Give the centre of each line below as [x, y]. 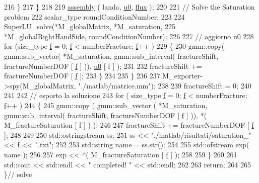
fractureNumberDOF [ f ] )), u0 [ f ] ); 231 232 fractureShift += [103, 66]
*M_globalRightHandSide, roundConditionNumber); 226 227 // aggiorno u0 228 [129, 36]
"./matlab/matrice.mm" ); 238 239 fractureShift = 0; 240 [165, 85]
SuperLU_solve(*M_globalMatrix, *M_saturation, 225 [90, 26]
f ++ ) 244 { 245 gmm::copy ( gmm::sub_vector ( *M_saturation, [106, 105]
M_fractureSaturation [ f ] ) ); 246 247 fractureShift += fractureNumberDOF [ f [129, 125]
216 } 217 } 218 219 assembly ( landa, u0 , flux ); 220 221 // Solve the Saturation [129, 7]
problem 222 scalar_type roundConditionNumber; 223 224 [94, 16]
